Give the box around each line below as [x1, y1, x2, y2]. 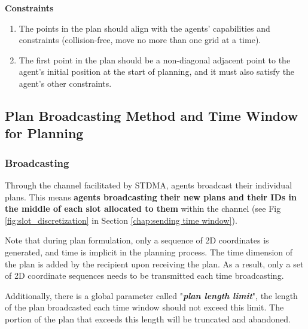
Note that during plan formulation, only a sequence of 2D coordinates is [5, 234, 269, 246]
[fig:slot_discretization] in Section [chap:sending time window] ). [5, 214, 237, 226]
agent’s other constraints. [19, 77, 112, 89]
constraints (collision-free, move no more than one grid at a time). [19, 33, 261, 46]
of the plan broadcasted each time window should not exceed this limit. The [5, 301, 284, 313]
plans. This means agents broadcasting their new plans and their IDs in [5, 190, 297, 203]
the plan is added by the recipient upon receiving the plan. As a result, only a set [5, 257, 304, 270]
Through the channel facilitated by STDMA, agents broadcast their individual [5, 178, 292, 191]
